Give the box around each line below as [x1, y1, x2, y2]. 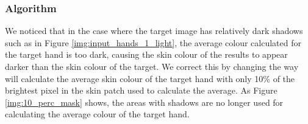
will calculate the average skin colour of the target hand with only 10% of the [5, 72, 295, 84]
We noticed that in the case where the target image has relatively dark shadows [5, 24, 303, 37]
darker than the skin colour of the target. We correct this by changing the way [5, 60, 299, 72]
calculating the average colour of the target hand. [5, 108, 190, 120]
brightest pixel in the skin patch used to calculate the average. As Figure [5, 84, 278, 97]
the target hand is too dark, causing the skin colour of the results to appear [5, 48, 288, 61]
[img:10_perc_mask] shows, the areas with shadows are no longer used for [5, 95, 284, 108]
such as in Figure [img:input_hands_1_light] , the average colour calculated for [5, 36, 301, 49]
